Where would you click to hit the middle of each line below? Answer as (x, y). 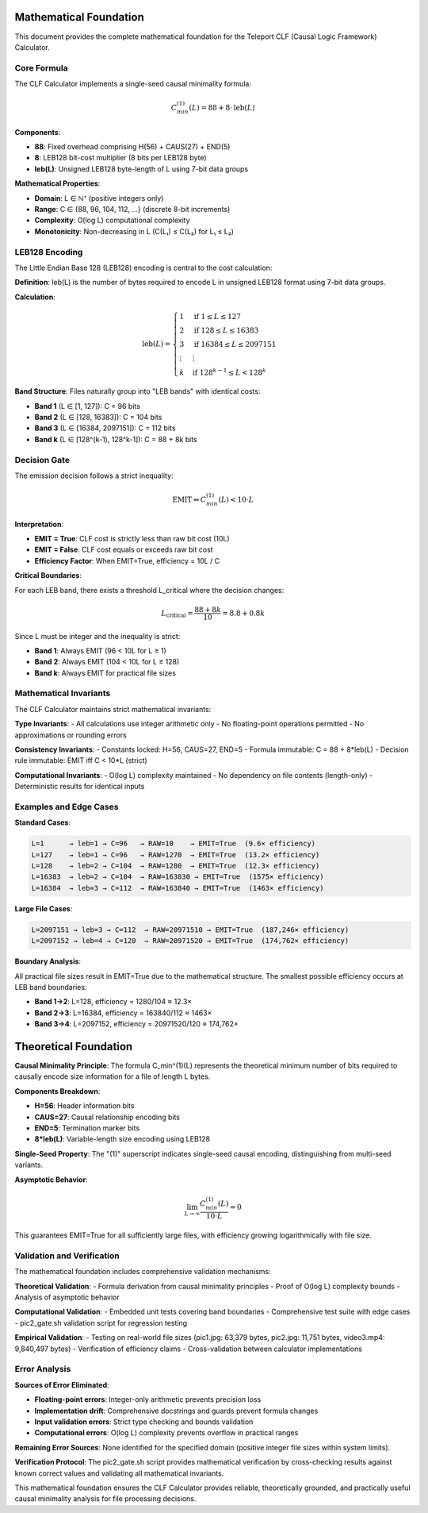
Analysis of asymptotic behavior (67, 1297)
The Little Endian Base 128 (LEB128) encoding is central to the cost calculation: (143, 268)
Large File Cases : (44, 908)
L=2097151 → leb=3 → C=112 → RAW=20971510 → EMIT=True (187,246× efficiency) (190, 930)
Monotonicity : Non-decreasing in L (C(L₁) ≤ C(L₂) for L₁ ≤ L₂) (134, 231)
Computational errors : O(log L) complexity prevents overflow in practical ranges (166, 1433)
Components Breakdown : (57, 1091)
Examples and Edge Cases (67, 807)
